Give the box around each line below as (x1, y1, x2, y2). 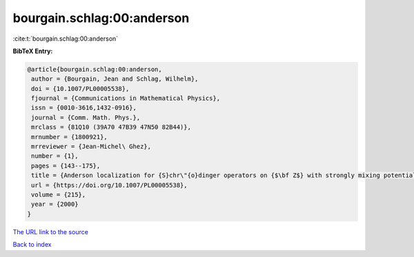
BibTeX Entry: (12, 47, 53, 55)
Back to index (12, 240, 52, 249)
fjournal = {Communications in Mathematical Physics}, (31, 94, 221, 103)
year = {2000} (31, 201, 79, 208)
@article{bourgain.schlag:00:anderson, (27, 65, 162, 73)
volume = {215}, (31, 191, 86, 198)
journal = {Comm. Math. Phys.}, (31, 114, 141, 121)
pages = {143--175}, (31, 162, 101, 169)
